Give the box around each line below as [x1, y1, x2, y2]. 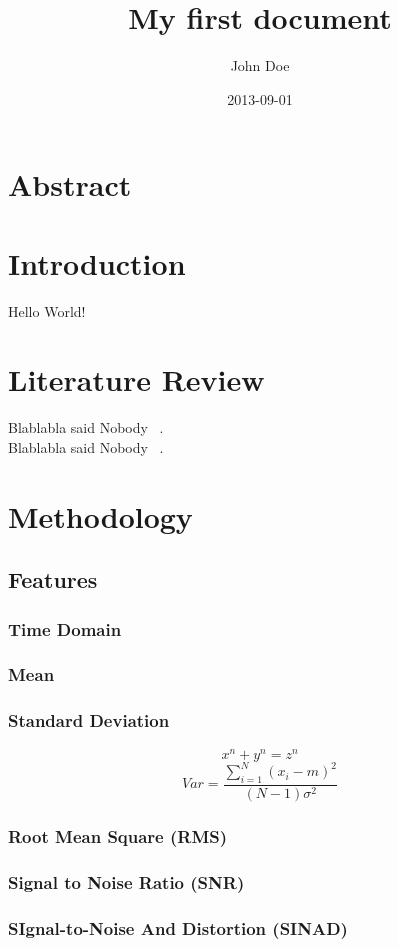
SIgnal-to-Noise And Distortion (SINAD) [8, 915, 348, 940]
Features [8, 564, 98, 595]
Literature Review [8, 359, 265, 400]
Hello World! [8, 300, 86, 321]
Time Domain [8, 616, 122, 641]
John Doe [230, 55, 290, 76]
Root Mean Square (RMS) [8, 823, 228, 848]
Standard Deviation [8, 708, 170, 733]
